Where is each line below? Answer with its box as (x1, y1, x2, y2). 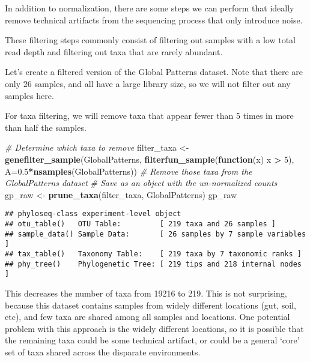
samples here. (5, 89, 54, 101)
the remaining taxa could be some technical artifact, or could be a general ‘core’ (5, 334, 300, 346)
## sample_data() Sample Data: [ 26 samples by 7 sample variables (5, 229, 306, 238)
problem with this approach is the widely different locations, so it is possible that (5, 322, 304, 334)
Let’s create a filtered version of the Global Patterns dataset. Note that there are (5, 65, 303, 78)
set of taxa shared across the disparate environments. (5, 345, 201, 358)
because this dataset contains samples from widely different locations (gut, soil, (5, 298, 296, 311)
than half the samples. (5, 121, 87, 133)
